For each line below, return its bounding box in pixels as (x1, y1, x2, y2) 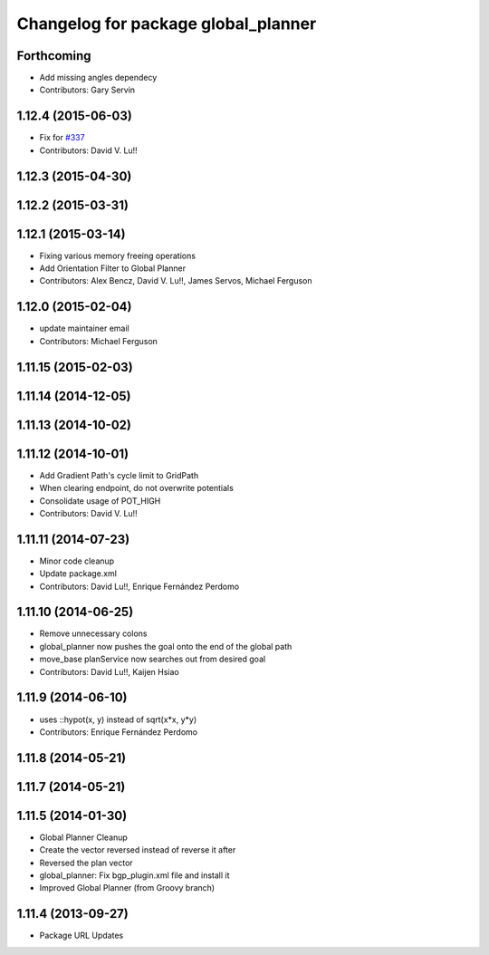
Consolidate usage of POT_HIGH (39, 495, 161, 506)
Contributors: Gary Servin (39, 84, 136, 95)
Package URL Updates (39, 930, 124, 941)
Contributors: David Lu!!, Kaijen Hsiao (39, 666, 180, 677)
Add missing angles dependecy (39, 72, 158, 83)
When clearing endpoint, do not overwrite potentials (39, 483, 235, 494)
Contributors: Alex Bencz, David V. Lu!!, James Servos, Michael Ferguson (39, 275, 312, 286)
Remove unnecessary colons (39, 628, 148, 639)
